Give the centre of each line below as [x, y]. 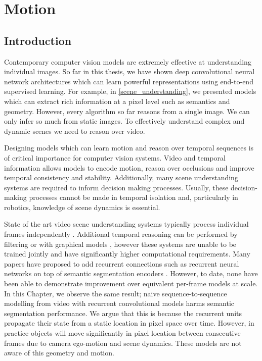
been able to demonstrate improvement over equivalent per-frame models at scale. [131, 283]
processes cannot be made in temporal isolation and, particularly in [134, 197]
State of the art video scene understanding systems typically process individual [126, 224]
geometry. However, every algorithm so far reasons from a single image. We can [127, 111]
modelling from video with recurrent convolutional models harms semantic [119, 303]
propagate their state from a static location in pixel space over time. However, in [129, 323]
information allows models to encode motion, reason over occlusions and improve [129, 167]
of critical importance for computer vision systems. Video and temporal [115, 157]
